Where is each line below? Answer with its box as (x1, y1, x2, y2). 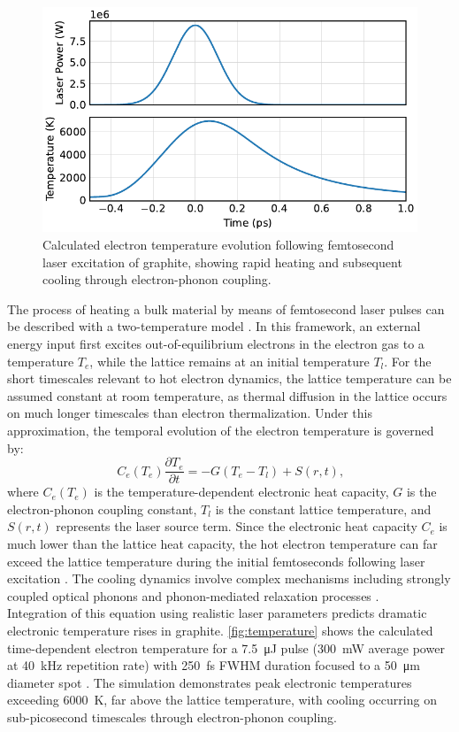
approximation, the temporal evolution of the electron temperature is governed (7, 420, 434, 439)
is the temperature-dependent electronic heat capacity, (94, 482, 389, 501)
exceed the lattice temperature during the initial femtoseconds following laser (7, 551, 425, 570)
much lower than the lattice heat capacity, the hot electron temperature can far (7, 534, 438, 552)
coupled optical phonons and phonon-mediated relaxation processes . (7, 586, 379, 605)
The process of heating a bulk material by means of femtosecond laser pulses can (7, 299, 445, 318)
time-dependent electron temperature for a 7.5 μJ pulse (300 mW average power (7, 638, 445, 657)
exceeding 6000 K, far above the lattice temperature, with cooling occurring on (7, 690, 437, 709)
